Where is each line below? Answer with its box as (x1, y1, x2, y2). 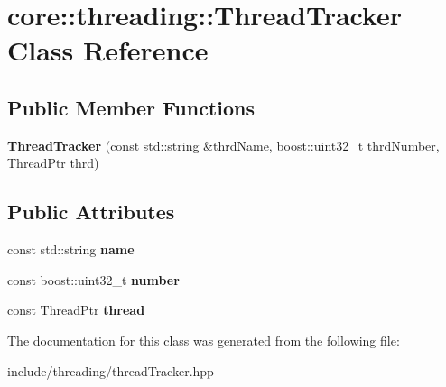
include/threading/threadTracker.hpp (7, 361, 214, 380)
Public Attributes (7, 198, 175, 226)
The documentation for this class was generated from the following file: (7, 330, 400, 349)
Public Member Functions (7, 93, 255, 121)
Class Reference (7, 32, 209, 69)
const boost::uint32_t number (7, 270, 180, 289)
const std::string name (7, 240, 135, 259)
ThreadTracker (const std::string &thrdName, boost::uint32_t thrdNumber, (7, 135, 440, 154)
